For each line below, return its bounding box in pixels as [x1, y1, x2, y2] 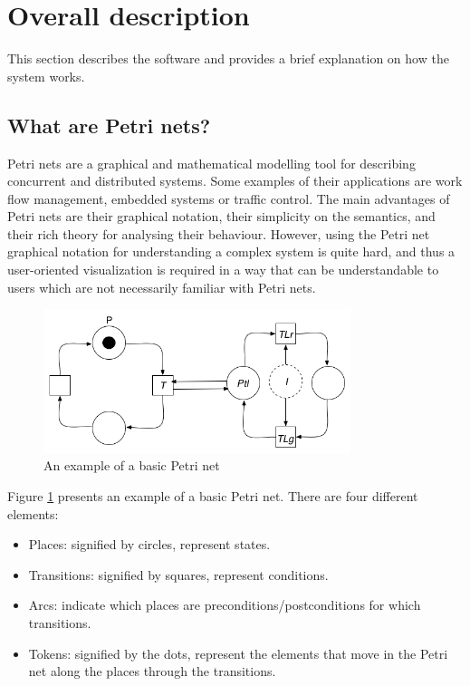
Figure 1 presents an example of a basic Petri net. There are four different [7, 486, 418, 505]
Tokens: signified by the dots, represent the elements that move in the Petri [28, 643, 448, 662]
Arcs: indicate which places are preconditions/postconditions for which [28, 595, 421, 614]
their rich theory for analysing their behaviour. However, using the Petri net [7, 224, 430, 243]
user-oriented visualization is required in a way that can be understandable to [7, 260, 439, 279]
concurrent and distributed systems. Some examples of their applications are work [7, 171, 463, 190]
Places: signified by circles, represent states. [28, 535, 271, 554]
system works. [7, 66, 85, 85]
